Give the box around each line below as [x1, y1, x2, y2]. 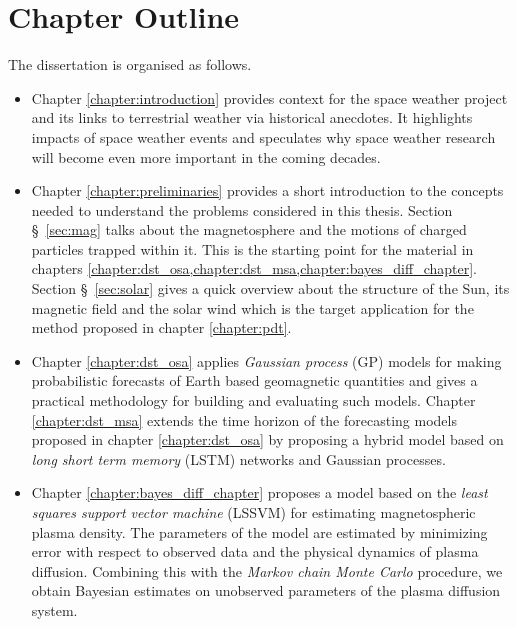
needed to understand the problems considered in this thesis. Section [31, 199, 453, 220]
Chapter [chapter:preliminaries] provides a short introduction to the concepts [31, 180, 504, 201]
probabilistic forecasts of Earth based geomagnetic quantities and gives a [31, 370, 478, 391]
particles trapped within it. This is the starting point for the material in [31, 238, 474, 259]
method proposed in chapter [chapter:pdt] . [31, 317, 292, 338]
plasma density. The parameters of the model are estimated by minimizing [31, 521, 488, 542]
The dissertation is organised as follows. [8, 54, 252, 75]
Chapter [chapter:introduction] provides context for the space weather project [31, 87, 508, 108]
